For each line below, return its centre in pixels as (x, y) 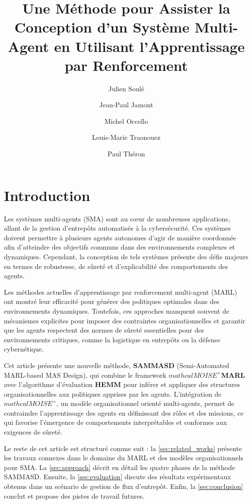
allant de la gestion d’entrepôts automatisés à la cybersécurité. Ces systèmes (118, 228)
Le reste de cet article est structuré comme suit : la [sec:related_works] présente (123, 448)
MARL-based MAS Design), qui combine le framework (85, 375)
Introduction (47, 195)
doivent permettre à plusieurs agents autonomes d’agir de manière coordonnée (120, 237)
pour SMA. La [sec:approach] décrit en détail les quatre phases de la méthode (119, 467)
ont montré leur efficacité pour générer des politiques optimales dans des (112, 301)
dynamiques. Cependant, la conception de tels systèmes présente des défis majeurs (126, 256)
